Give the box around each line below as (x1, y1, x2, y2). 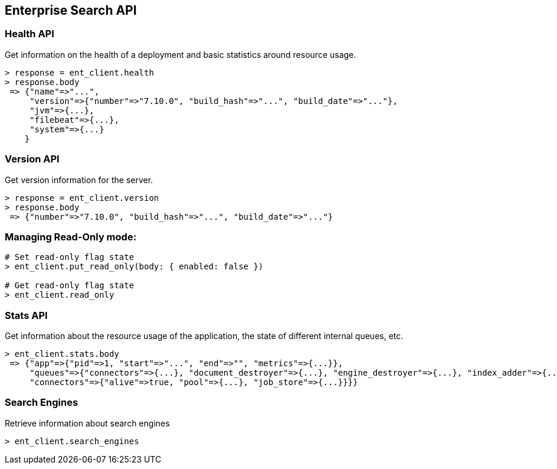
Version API (5, 153, 60, 165)
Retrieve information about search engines (5, 418, 170, 428)
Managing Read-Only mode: (5, 230, 137, 243)
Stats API (5, 309, 48, 321)
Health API (5, 28, 54, 40)
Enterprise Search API (5, 3, 137, 18)
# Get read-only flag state (5, 281, 135, 291)
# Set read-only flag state (5, 252, 135, 262)
